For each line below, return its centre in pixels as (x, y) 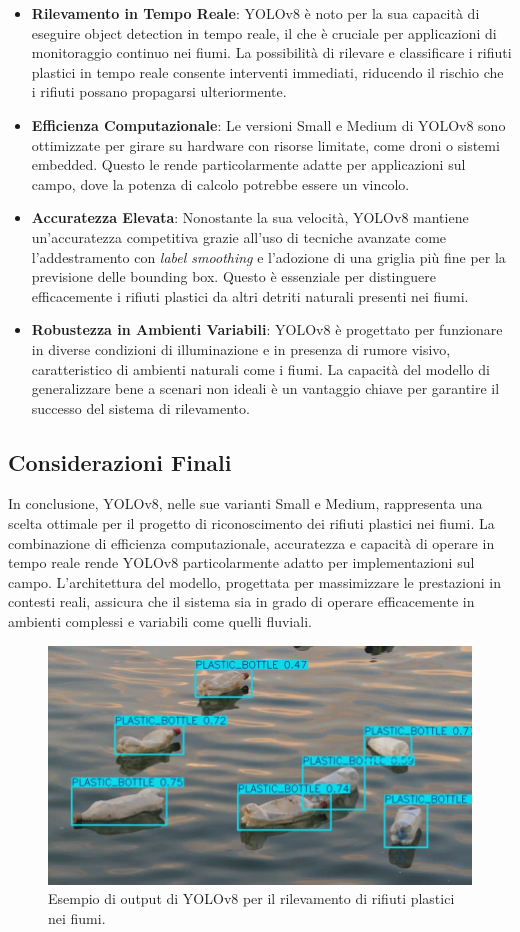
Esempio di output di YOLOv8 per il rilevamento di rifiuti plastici (251, 898)
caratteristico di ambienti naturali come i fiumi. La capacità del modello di (260, 368)
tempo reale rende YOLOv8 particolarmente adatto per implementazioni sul (241, 562)
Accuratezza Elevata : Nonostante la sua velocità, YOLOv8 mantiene (250, 217)
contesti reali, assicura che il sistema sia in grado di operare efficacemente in (241, 601)
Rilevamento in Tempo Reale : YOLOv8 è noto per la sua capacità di (255, 13)
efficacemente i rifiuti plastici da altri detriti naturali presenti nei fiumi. (250, 295)
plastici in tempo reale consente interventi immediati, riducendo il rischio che (267, 71)
